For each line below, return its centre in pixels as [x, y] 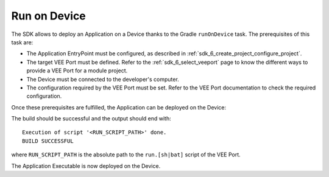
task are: [22, 42]
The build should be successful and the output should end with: [91, 119]
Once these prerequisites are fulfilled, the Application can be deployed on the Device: [119, 107]
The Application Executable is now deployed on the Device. [86, 166]
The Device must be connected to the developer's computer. [103, 79]
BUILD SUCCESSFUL [48, 141]
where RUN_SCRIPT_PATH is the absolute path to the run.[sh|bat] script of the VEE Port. [126, 154]
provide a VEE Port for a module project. [77, 71]
